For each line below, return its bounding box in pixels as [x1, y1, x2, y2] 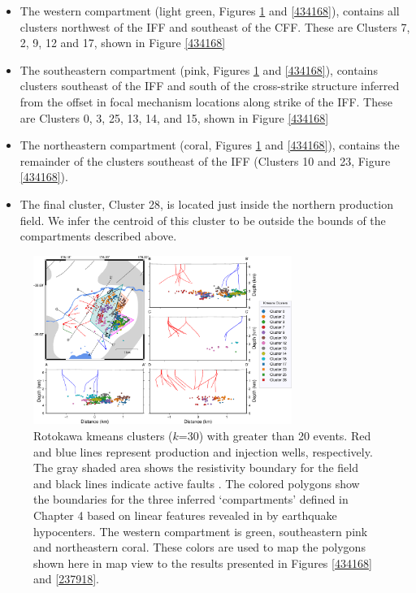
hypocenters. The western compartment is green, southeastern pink [33, 522, 368, 539]
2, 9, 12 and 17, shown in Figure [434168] [19, 34, 226, 51]
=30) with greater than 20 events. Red [178, 427, 371, 444]
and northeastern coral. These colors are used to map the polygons [33, 539, 366, 556]
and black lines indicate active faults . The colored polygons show [33, 474, 360, 491]
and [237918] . [33, 570, 99, 587]
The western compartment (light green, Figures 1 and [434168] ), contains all [19, 2, 400, 19]
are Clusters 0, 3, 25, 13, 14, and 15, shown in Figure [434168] [19, 109, 329, 126]
